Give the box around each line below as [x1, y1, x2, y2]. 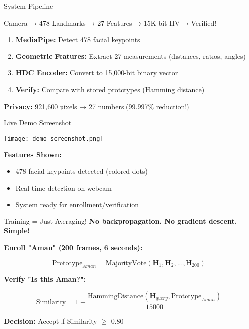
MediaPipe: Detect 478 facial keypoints [15, 34, 140, 45]
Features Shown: [4, 149, 62, 160]
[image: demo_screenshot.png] [4, 135, 104, 142]
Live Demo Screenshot [4, 117, 72, 128]
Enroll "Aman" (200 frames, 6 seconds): [4, 242, 143, 252]
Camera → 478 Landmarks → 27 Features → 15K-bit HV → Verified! [4, 17, 217, 28]
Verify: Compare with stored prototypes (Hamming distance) [15, 84, 205, 94]
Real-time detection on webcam [15, 182, 112, 193]
